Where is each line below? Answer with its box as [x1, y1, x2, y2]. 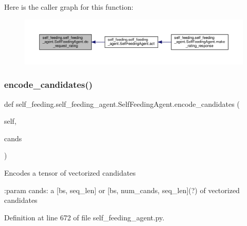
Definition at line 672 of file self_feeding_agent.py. [4, 212, 165, 222]
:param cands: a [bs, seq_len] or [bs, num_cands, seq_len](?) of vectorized [4, 184, 240, 195]
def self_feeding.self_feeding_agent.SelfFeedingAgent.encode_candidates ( [4, 98, 240, 109]
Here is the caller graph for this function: [4, 2, 134, 12]
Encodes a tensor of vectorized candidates [4, 167, 136, 178]
